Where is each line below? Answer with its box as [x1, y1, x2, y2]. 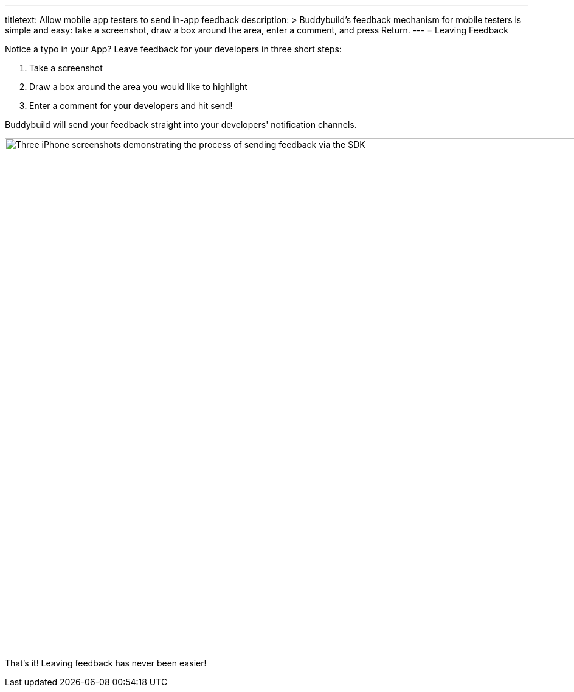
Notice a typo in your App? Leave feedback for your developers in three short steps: [5, 44, 342, 54]
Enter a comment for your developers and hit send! [29, 100, 233, 111]
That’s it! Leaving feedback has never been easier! [5, 658, 207, 668]
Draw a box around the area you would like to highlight [29, 82, 247, 92]
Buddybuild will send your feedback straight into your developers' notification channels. [5, 119, 357, 130]
